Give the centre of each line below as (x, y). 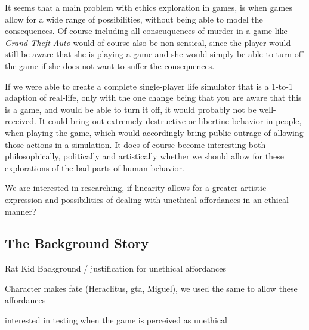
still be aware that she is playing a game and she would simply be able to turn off (154, 54)
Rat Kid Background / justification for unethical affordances (115, 268)
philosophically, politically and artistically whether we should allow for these (144, 156)
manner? (21, 211)
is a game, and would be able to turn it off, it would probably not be (131, 109)
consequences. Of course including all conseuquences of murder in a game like (146, 31)
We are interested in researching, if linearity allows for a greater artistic (136, 188)
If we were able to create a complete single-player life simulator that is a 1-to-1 (149, 86)
